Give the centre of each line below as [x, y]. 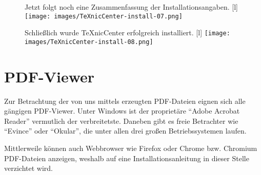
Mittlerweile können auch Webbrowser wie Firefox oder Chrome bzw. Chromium [131, 148]
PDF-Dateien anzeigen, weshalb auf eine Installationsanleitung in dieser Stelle [127, 158]
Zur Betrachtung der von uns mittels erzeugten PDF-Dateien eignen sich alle [125, 101]
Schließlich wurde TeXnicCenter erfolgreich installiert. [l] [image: [127, 32]
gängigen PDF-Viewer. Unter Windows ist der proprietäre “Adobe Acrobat [122, 111]
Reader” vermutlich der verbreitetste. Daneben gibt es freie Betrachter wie [121, 121]
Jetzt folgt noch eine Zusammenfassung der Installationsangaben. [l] [131, 7]
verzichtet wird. [28, 168]
